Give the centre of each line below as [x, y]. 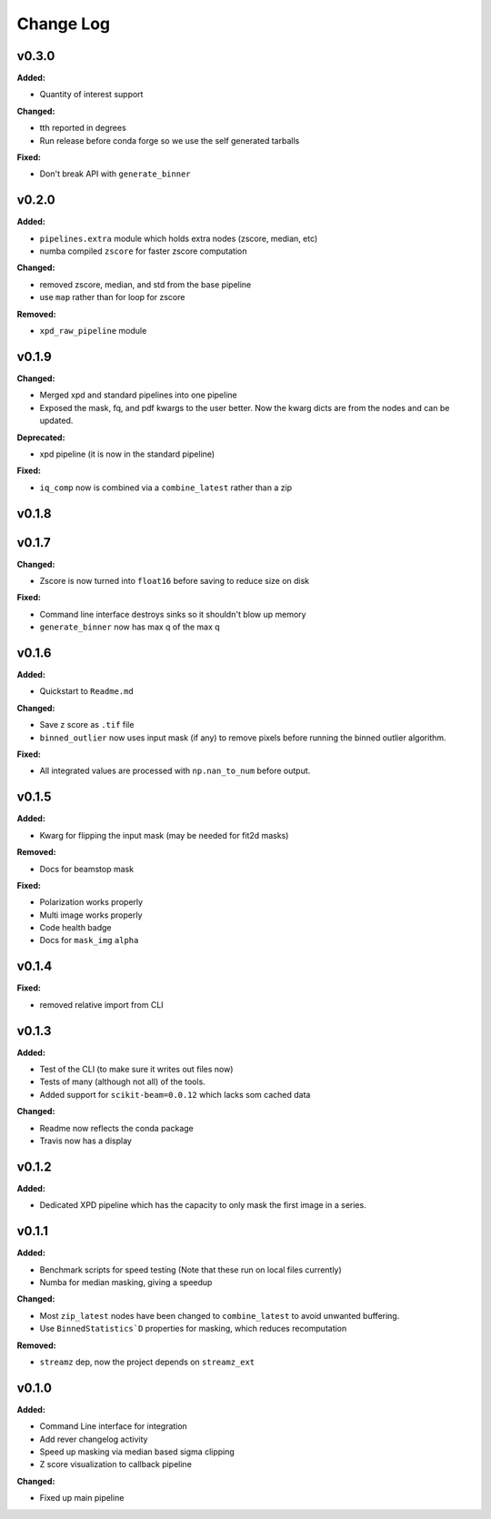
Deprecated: [41, 438]
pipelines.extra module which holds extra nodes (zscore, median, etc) [179, 238]
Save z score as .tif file [87, 725]
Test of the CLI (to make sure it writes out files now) [136, 1070]
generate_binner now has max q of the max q [130, 627]
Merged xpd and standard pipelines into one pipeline [138, 395]
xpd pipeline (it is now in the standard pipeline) [127, 454]
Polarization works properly [91, 902]
